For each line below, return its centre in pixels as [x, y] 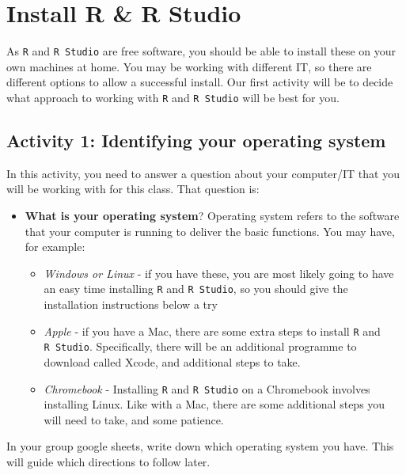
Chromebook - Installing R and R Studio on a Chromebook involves [207, 388]
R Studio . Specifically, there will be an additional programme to [200, 346]
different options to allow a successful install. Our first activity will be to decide [200, 82]
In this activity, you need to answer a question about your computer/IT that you [203, 173]
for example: [55, 247]
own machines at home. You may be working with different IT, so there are [189, 66]
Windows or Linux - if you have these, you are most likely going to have [219, 273]
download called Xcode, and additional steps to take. [172, 361]
